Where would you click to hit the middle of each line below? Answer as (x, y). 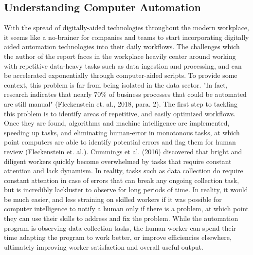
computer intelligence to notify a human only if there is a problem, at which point (126, 209)
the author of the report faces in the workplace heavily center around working (120, 56)
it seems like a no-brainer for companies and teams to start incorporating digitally (126, 37)
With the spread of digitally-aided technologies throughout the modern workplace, (126, 27)
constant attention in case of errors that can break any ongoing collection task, (122, 180)
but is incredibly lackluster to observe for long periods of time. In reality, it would (126, 190)
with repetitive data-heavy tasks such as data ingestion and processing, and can (123, 65)
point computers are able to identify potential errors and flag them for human (120, 142)
